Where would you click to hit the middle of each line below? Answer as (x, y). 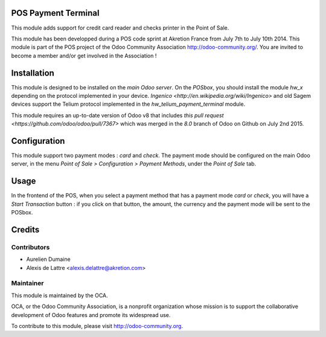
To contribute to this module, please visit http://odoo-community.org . (97, 326)
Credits (25, 229)
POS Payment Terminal (55, 13)
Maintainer (27, 283)
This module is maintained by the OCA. (59, 295)
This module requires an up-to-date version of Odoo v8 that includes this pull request (117, 115)
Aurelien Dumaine (48, 259)
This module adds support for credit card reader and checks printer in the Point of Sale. (120, 28)
